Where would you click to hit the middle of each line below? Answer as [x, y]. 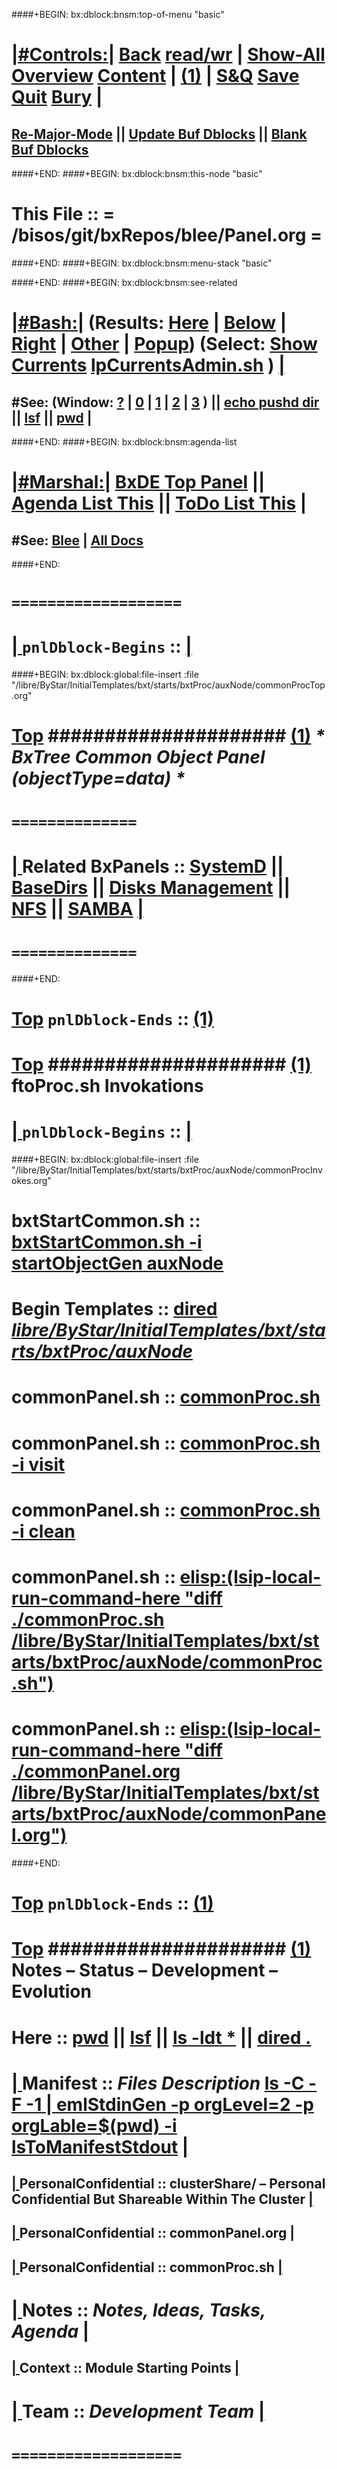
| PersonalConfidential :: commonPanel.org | [153, 2233]
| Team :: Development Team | [138, 2411]
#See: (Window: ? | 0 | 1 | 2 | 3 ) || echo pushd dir [165, 402]
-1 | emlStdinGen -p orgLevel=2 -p [169, 2104]
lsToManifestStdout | [100, 2146]
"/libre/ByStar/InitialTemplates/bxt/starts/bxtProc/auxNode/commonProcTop [168, 685]
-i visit [38, 1464]
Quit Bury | [57, 97]
